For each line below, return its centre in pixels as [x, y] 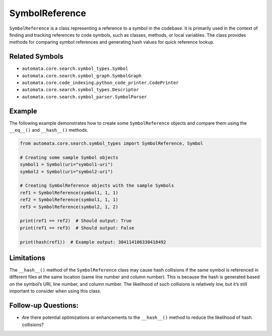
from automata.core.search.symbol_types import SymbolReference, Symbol [112, 144]
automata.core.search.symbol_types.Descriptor [80, 90]
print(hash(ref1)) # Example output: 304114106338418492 [93, 242]
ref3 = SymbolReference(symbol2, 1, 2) [69, 207]
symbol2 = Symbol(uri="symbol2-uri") [66, 172]
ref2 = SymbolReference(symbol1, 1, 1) [69, 200]
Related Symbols [37, 57]
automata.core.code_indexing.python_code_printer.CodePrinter [100, 83]
